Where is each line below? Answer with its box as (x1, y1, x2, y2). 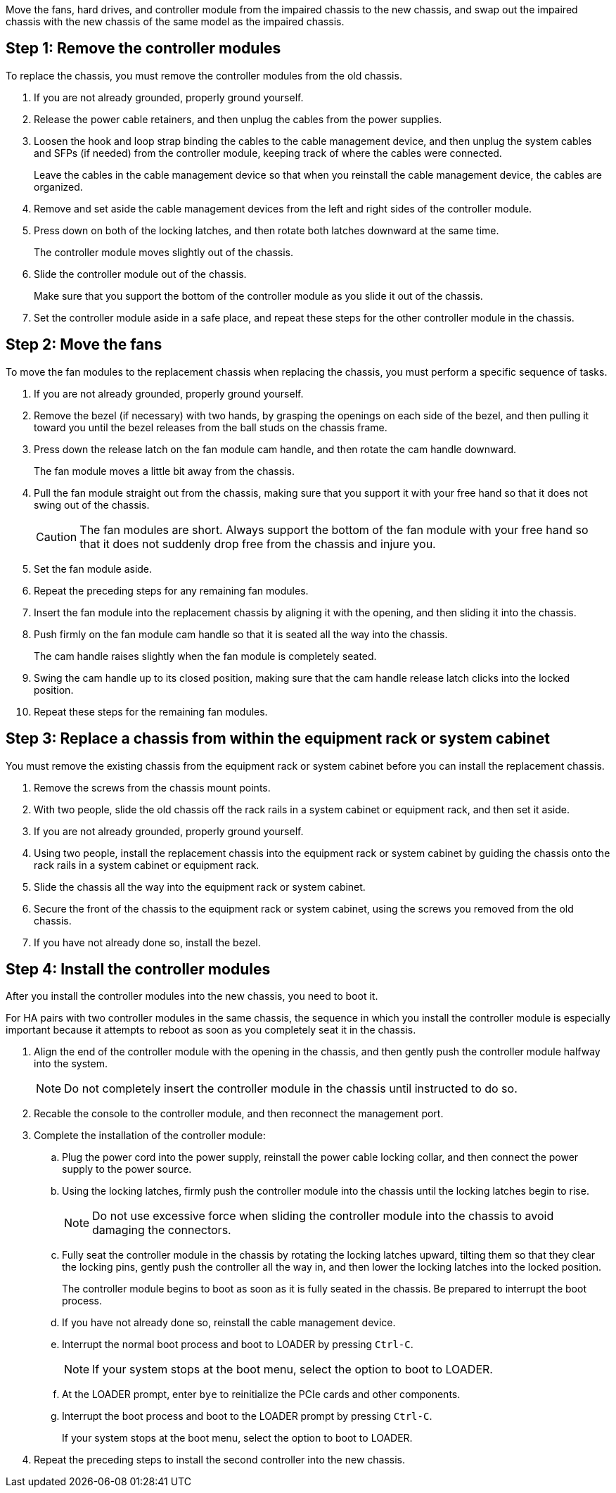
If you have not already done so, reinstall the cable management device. (62, 1316, 396, 1329)
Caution (36, 529, 77, 544)
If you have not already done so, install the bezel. (34, 936, 261, 948)
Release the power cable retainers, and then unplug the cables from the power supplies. (34, 113, 442, 125)
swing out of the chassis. (34, 498, 150, 511)
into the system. (34, 1057, 108, 1070)
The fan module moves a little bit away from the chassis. (34, 464, 295, 477)
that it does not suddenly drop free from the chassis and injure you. (79, 536, 436, 551)
